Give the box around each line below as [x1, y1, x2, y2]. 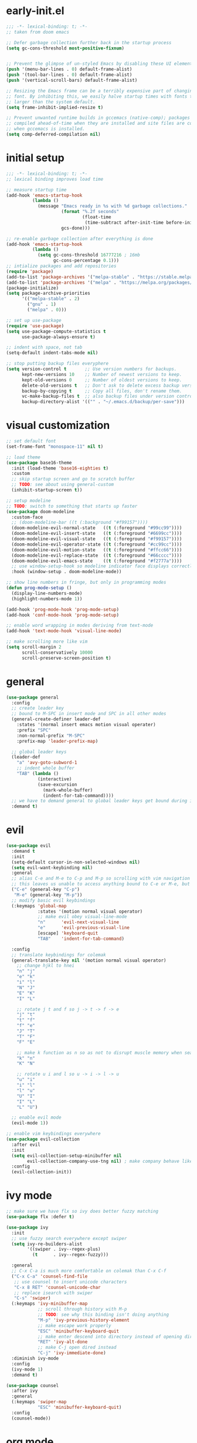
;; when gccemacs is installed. [6, 126, 85, 132]
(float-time [81, 214, 111, 220]
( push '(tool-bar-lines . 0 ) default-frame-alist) [6, 72, 133, 78]
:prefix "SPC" [16, 727, 51, 733]
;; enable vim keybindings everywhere [6, 1131, 101, 1137]
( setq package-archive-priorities [6, 290, 91, 297]
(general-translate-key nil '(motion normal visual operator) [11, 957, 167, 963]
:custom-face [11, 514, 43, 520]
